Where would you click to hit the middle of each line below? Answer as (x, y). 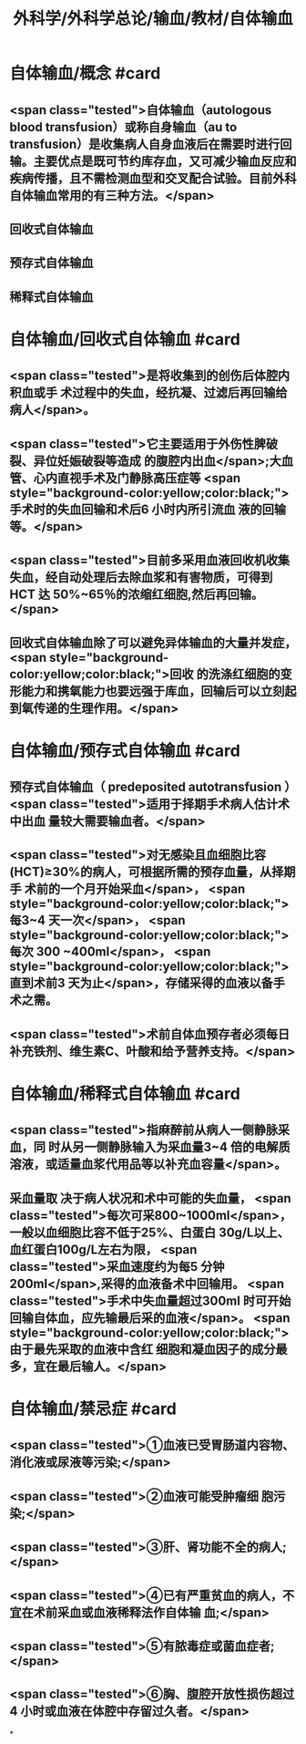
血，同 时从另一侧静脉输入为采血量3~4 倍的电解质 (150, 1147)
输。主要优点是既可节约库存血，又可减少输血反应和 (153, 161)
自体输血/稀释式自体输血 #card (125, 1094)
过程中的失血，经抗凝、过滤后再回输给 (179, 393)
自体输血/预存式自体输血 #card (125, 751)
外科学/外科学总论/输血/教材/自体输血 (153, 19)
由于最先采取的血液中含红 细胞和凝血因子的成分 (143, 1349)
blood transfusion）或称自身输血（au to (123, 127)
